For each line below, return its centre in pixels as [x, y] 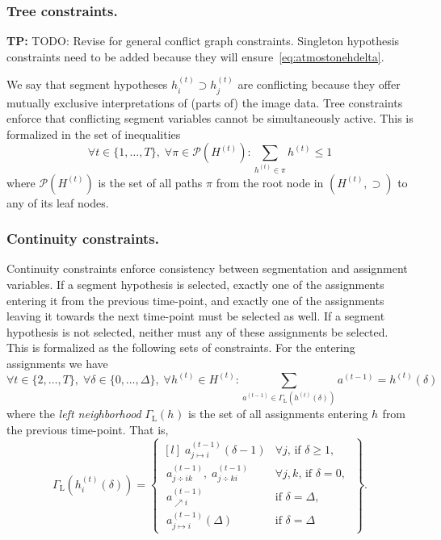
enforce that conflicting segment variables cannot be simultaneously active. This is [210, 118]
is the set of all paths [150, 182]
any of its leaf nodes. [58, 202]
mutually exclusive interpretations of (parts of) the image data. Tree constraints [205, 102]
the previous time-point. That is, [88, 429]
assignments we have [57, 363]
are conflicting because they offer [319, 84]
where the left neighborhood [74, 414]
